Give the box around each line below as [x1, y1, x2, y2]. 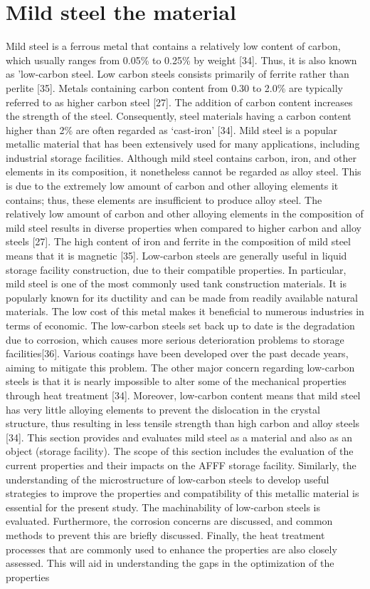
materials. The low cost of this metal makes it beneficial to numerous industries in [6, 304, 364, 319]
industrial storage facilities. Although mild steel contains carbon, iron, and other [6, 150, 356, 165]
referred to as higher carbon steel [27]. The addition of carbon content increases [6, 94, 353, 109]
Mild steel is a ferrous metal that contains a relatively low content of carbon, [6, 39, 341, 53]
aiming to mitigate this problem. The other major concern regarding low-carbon [6, 359, 355, 374]
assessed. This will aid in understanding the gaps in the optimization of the [6, 555, 334, 570]
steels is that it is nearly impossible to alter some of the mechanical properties [6, 374, 347, 389]
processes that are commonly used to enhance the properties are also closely [6, 541, 337, 556]
